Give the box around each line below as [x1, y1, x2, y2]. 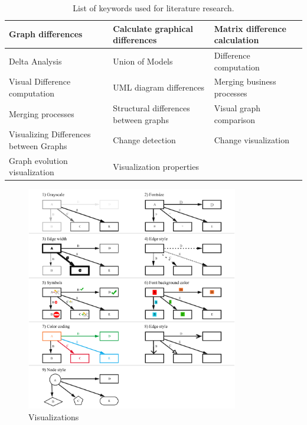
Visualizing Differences [9, 128, 91, 140]
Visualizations [28, 410, 79, 423]
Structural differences [113, 101, 190, 114]
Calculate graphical [113, 22, 193, 34]
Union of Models [113, 54, 173, 67]
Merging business [214, 75, 276, 88]
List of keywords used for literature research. [73, 2, 234, 14]
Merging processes [9, 107, 74, 120]
